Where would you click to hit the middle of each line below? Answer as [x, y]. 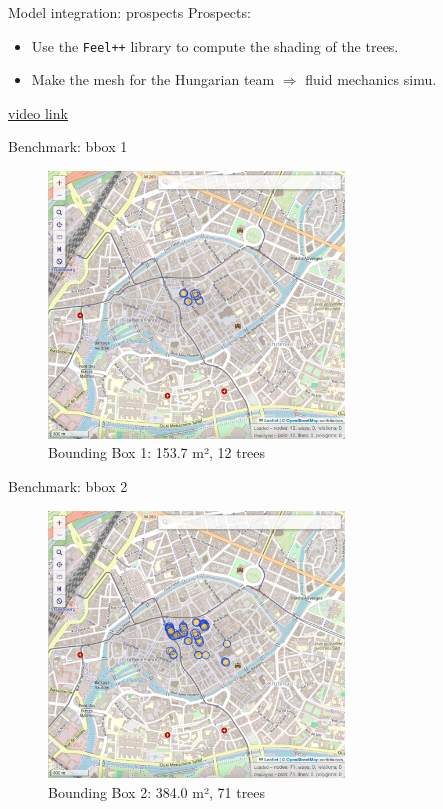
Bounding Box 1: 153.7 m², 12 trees [157, 452]
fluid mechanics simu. [371, 79]
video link [38, 112]
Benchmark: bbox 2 [68, 486]
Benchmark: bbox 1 [68, 146]
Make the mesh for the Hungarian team [153, 79]
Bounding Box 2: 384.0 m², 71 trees [157, 792]
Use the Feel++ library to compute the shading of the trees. [215, 45]
